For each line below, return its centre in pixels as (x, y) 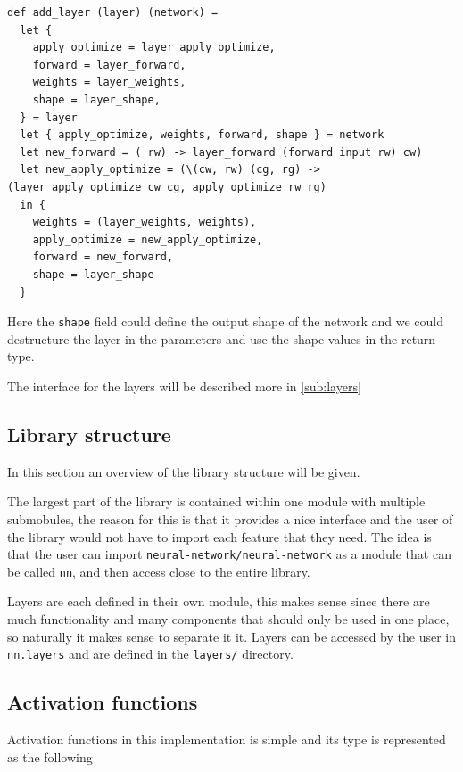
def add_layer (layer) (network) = (113, 12)
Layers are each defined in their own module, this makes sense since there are (219, 601)
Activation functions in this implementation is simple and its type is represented (227, 739)
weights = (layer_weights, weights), (145, 222)
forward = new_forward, (103, 257)
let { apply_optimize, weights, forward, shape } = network (202, 135)
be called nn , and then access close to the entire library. (159, 571)
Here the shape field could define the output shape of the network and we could (226, 321)
